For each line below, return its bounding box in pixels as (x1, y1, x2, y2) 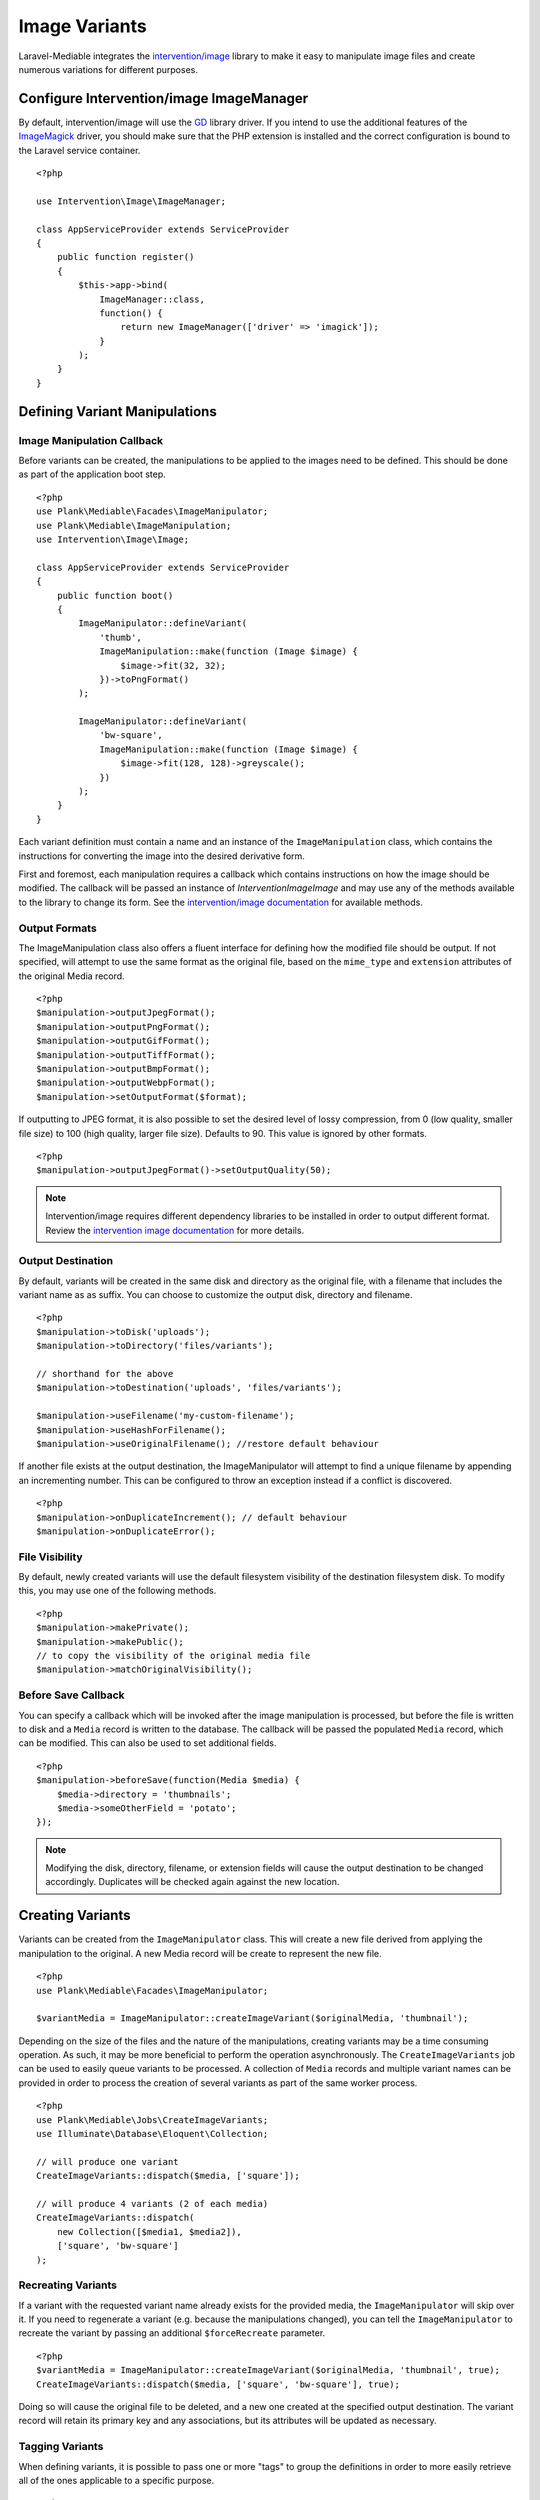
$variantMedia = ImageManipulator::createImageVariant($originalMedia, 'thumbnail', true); (36, 2365, 500, 2376)
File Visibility (18, 1550, 84, 1564)
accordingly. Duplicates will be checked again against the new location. (45, 1876, 340, 1888)
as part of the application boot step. (18, 468, 167, 480)
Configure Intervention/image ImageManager (18, 90, 309, 107)
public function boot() (56, 590, 174, 601)
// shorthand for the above (36, 1368, 174, 1380)
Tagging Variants (18, 2440, 104, 2454)
